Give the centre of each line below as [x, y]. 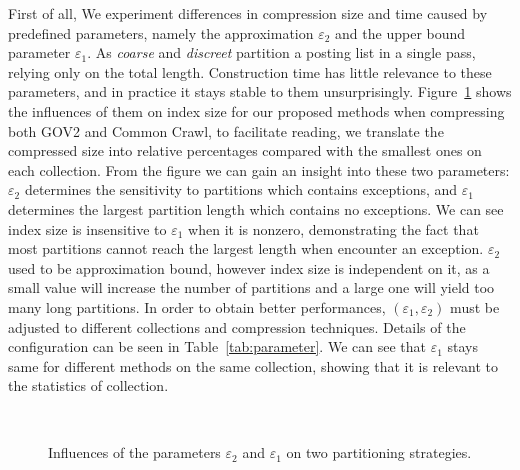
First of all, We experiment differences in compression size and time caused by [248, 13]
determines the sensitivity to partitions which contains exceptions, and [241, 189]
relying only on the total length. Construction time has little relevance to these [250, 71]
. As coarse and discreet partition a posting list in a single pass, [281, 52]
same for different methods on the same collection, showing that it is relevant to [253, 365]
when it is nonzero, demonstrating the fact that [333, 228]
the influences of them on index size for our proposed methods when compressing [256, 110]
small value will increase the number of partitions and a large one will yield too [251, 287]
